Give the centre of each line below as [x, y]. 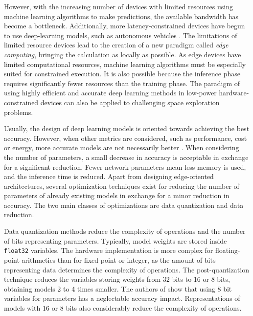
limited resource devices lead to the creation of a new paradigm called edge [116, 45]
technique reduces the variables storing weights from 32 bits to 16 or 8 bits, [117, 279]
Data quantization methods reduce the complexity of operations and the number [125, 231]
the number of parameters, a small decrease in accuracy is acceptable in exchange [126, 157]
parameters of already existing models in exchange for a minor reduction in [117, 195]
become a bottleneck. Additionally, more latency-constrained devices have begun [125, 26]
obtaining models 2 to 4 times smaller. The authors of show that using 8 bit [118, 288]
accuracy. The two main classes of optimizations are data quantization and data [124, 205]
